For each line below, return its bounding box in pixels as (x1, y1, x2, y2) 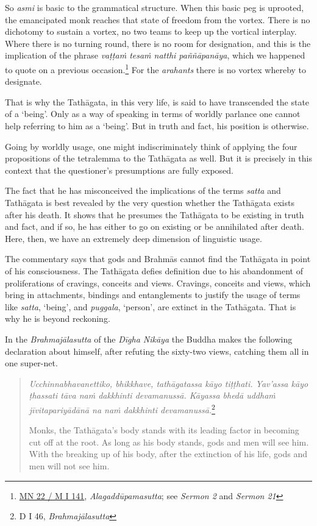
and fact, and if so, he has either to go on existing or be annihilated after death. (5, 220, 304, 233)
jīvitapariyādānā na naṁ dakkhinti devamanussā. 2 (29, 401, 215, 416)
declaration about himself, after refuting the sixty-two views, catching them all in (5, 344, 309, 357)
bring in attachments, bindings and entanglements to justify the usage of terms (5, 288, 301, 301)
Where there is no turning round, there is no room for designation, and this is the (5, 37, 311, 49)
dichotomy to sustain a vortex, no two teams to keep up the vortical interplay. (5, 25, 297, 38)
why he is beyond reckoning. (5, 312, 110, 325)
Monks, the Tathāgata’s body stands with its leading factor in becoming (29, 424, 299, 436)
